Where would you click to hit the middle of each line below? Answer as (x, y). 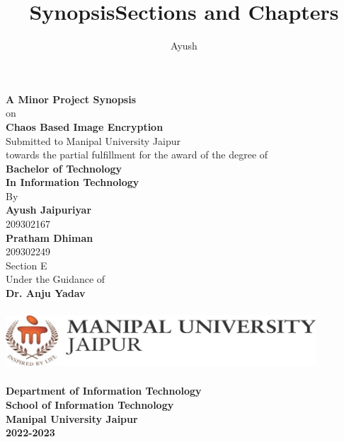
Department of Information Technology (104, 391)
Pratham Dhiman (50, 237)
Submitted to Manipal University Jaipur (93, 140)
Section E (27, 265)
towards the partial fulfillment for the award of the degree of (137, 155)
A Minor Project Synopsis (71, 99)
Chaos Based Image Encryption (85, 126)
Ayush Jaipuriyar (49, 210)
